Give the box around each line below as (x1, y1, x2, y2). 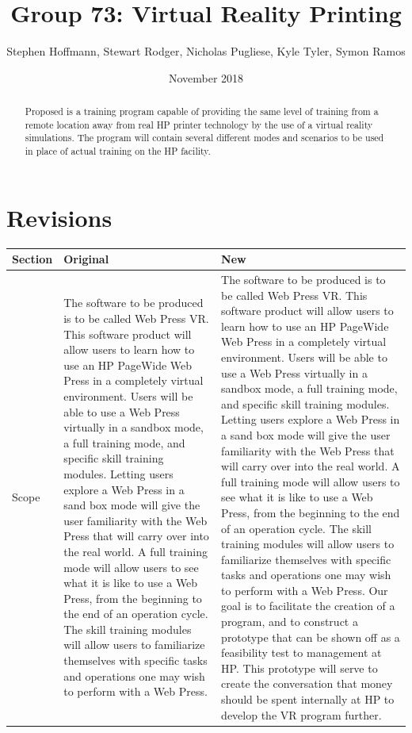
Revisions (6, 201, 113, 233)
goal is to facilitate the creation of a (221, 597, 395, 614)
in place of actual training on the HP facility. (25, 144, 211, 158)
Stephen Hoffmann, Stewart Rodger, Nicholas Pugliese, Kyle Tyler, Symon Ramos (6, 43, 406, 59)
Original (63, 251, 109, 267)
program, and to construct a (221, 613, 358, 630)
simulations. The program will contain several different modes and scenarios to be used (25, 131, 384, 144)
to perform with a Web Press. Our (221, 581, 388, 598)
